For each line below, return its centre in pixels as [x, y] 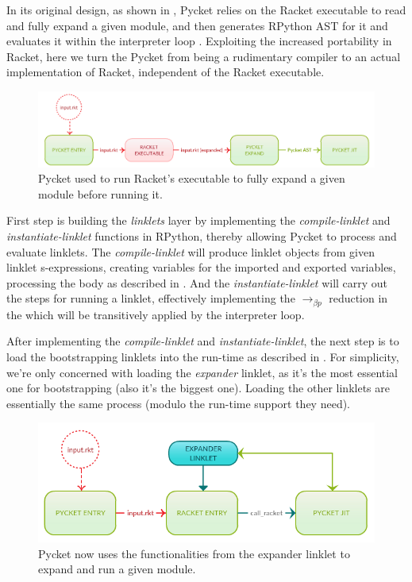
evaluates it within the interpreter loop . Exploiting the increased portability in [199, 41]
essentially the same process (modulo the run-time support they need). [179, 403]
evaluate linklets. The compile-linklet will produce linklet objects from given [191, 251]
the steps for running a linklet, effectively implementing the [151, 298]
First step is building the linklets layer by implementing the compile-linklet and [198, 220]
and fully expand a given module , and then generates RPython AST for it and [197, 25]
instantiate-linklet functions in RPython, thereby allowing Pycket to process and [202, 235]
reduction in [358, 298]
